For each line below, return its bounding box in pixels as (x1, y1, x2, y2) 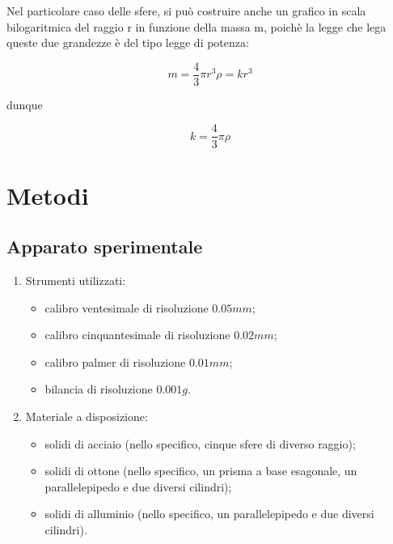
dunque (6, 96, 43, 113)
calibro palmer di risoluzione (44, 353, 186, 370)
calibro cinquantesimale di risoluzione (44, 326, 230, 343)
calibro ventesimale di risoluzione (44, 299, 209, 316)
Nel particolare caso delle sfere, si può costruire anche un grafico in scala (6, 2, 366, 19)
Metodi (6, 178, 89, 211)
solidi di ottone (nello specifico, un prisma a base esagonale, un (44, 462, 357, 479)
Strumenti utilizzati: (25, 272, 126, 289)
